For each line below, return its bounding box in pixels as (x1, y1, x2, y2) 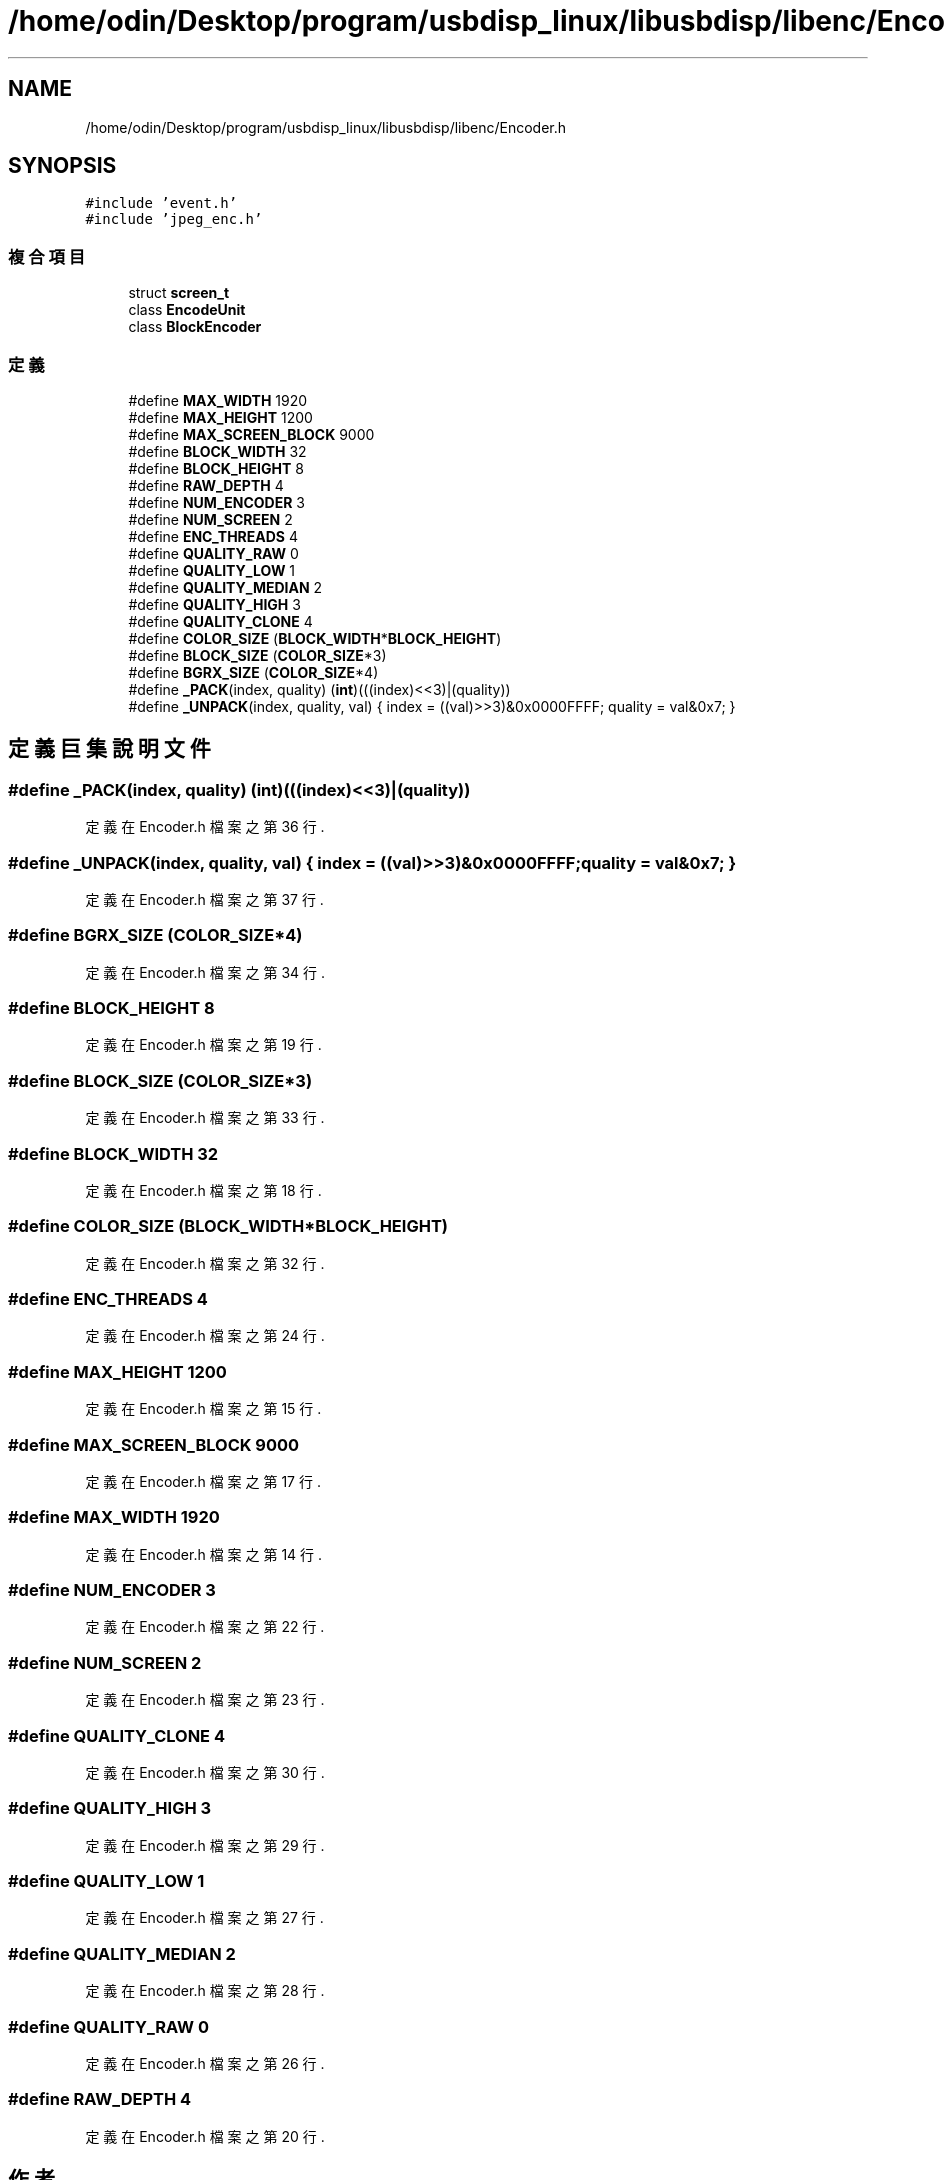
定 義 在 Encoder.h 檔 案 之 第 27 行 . (85, 1909, 324, 1927)
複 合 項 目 (8, 246, 86, 267)
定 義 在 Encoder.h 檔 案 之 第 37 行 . (85, 890, 324, 908)
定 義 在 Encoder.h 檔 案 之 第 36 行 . (85, 818, 325, 836)
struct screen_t (128, 284, 230, 302)
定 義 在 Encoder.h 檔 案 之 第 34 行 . (85, 963, 326, 981)
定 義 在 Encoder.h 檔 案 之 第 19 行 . (85, 1036, 322, 1054)
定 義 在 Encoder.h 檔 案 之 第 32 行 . (85, 1254, 325, 1272)
